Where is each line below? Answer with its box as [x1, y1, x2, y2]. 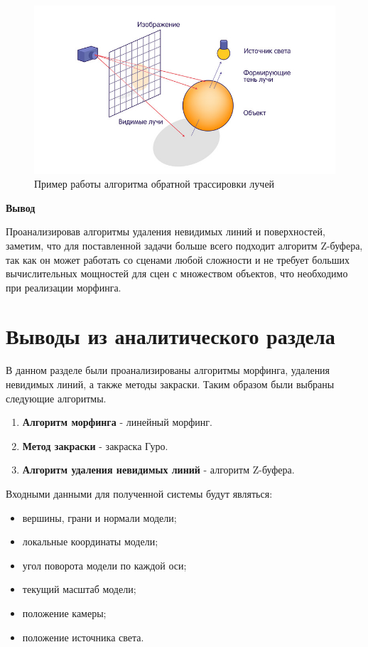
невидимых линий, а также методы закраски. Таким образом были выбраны [6, 377, 335, 392]
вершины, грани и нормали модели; [22, 510, 177, 525]
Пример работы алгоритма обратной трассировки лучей [34, 176, 275, 191]
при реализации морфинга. [6, 279, 121, 294]
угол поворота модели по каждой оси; [22, 557, 187, 572]
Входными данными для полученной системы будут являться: [6, 486, 273, 501]
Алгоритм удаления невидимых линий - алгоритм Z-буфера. [22, 462, 295, 477]
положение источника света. [22, 629, 144, 644]
